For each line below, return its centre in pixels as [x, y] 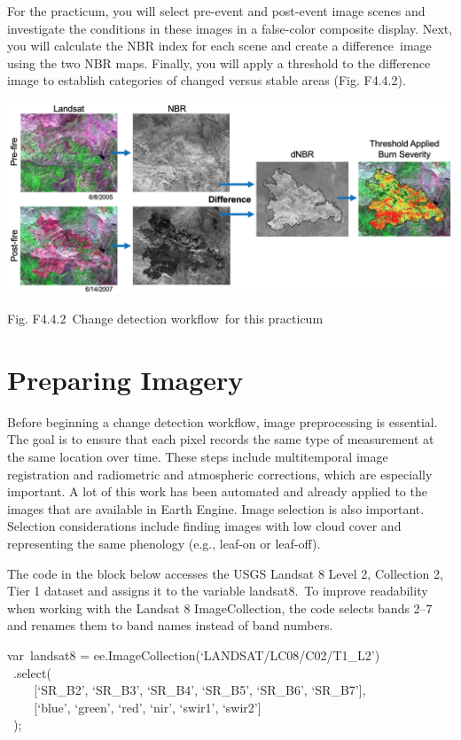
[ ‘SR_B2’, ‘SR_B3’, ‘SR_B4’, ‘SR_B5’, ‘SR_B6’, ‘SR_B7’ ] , [200, 690]
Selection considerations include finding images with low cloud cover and [204, 526]
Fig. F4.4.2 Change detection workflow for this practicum [165, 319]
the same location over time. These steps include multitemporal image [198, 457]
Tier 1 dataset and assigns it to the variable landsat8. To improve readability [218, 591]
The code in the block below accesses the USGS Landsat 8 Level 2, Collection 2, [225, 573]
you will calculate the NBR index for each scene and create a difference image [219, 46]
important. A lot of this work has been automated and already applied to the [217, 491]
